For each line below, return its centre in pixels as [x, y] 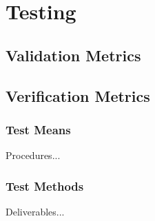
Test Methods [45, 186]
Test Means [38, 129]
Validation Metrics [73, 55]
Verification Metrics [78, 95]
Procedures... [33, 155]
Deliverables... [35, 211]
